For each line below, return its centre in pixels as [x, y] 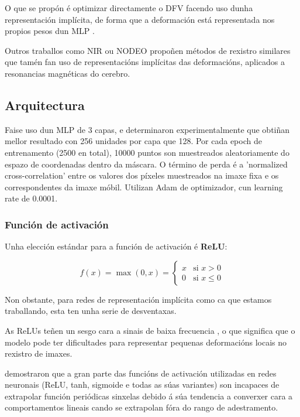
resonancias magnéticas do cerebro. [68, 73]
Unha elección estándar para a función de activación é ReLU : [116, 246]
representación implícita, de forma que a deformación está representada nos [140, 19]
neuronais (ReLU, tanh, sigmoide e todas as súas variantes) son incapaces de [142, 384]
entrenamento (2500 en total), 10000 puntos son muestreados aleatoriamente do [147, 152]
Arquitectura [45, 105]
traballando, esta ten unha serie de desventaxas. [91, 311]
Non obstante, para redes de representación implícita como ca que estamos [138, 299]
